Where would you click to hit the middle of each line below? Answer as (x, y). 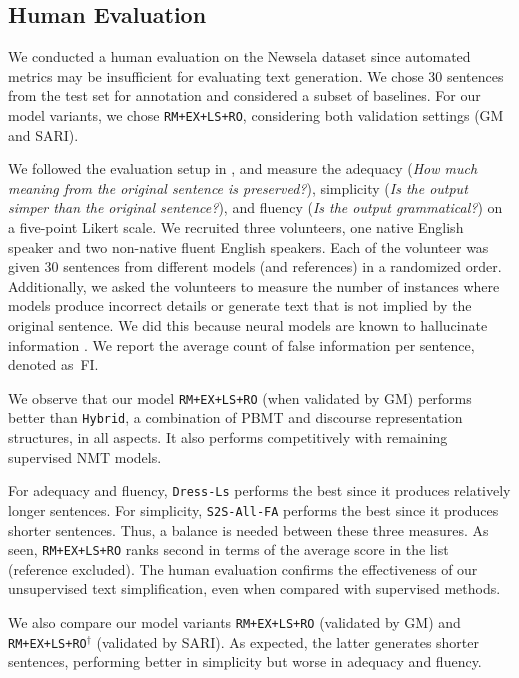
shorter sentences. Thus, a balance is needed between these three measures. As (248, 529)
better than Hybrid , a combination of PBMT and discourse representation (235, 417)
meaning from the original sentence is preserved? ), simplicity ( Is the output (238, 187)
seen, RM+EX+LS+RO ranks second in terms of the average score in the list (228, 549)
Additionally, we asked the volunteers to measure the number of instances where (254, 285)
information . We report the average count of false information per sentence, (241, 344)
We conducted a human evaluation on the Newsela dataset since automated (239, 56)
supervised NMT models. (85, 456)
